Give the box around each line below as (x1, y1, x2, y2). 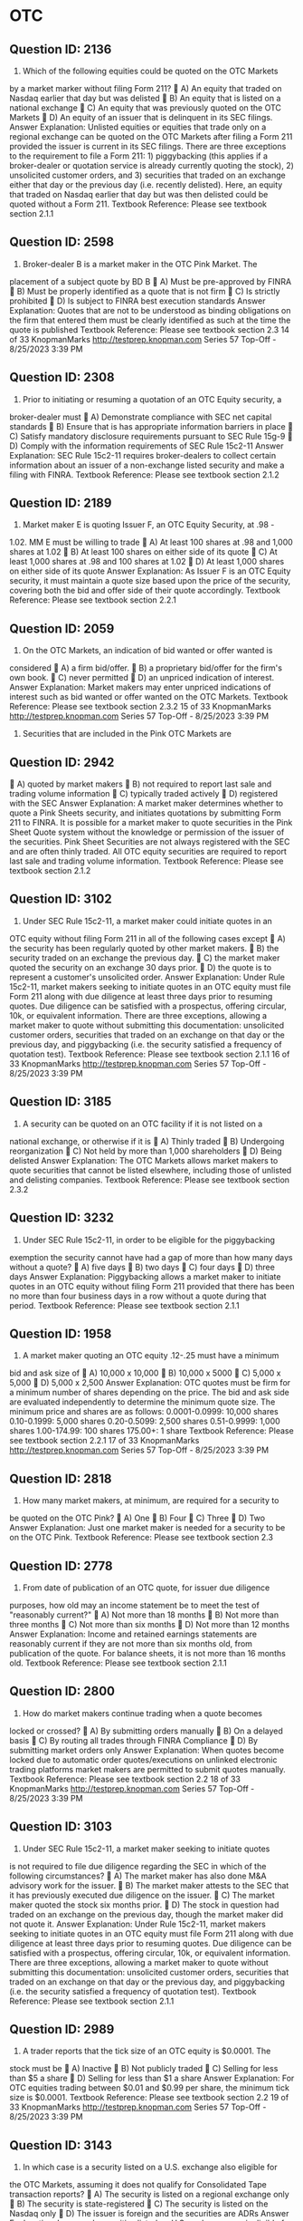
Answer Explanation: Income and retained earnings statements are (9, 1628, 258, 1639)
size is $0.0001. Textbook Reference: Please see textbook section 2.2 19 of (9, 2092, 289, 2103)
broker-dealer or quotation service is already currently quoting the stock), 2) (9, 160, 294, 170)
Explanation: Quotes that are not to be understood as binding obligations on (9, 304, 291, 315)
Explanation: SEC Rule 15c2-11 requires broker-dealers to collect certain (9, 449, 277, 460)
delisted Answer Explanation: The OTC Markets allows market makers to (9, 1154, 279, 1165)
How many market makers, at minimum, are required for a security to (22, 1495, 279, 1506)
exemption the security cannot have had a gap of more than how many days (9, 1251, 294, 1262)
